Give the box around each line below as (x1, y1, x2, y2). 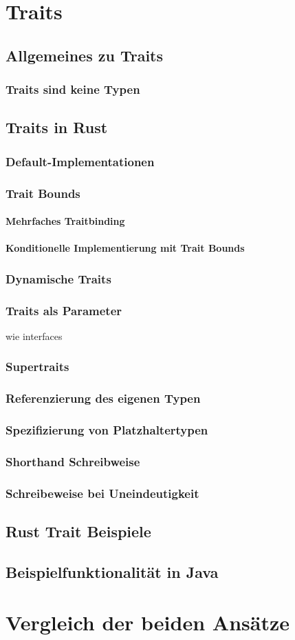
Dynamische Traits (6, 270, 111, 287)
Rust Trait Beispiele (6, 521, 151, 542)
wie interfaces (6, 328, 63, 343)
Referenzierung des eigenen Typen (6, 390, 201, 407)
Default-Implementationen (6, 152, 155, 170)
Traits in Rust (6, 117, 108, 138)
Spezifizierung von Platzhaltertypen (6, 421, 208, 439)
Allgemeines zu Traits (6, 44, 164, 66)
